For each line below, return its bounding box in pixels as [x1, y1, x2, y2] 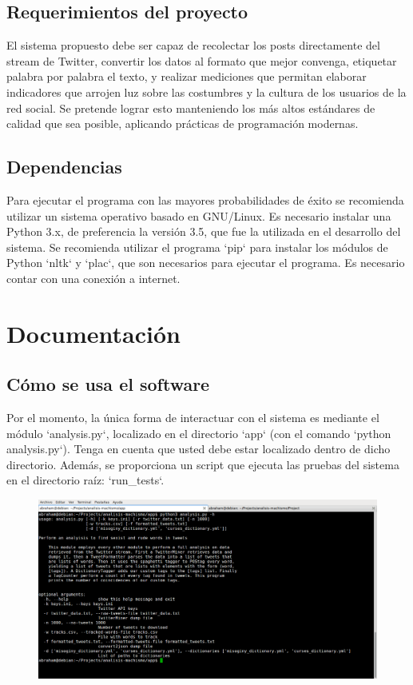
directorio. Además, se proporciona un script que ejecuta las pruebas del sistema [6, 456, 399, 472]
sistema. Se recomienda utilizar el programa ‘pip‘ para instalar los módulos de [6, 238, 388, 255]
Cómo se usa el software [6, 372, 210, 396]
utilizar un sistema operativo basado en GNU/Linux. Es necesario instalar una [6, 207, 391, 224]
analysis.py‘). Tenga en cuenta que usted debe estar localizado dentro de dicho [6, 440, 391, 457]
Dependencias [6, 154, 122, 179]
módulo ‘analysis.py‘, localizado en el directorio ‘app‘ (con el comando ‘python [6, 424, 391, 441]
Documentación [6, 317, 181, 349]
